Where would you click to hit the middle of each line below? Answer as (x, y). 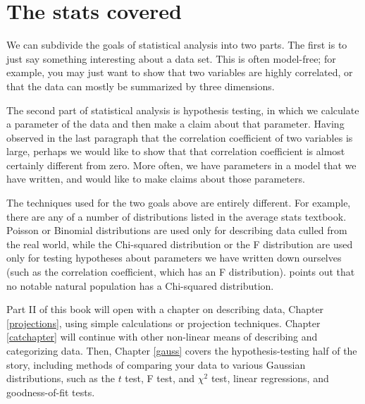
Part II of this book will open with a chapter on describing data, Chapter (165, 309)
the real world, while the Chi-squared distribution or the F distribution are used (180, 244)
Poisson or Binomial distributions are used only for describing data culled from (177, 230)
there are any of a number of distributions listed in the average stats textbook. (177, 216)
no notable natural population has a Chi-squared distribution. (140, 285)
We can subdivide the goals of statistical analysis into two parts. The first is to (177, 45)
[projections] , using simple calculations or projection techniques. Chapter (163, 323)
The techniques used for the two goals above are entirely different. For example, (179, 203)
